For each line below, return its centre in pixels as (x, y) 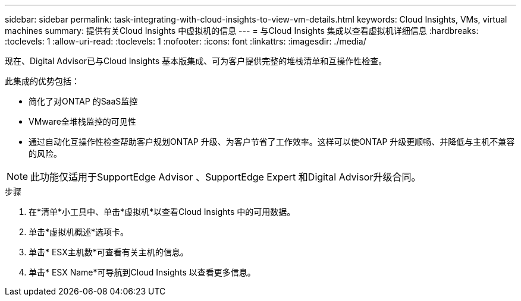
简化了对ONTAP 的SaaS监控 (83, 101)
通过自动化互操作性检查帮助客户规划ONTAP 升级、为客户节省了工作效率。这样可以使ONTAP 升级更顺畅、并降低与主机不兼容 (272, 142)
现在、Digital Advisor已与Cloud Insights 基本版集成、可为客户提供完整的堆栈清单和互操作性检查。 (196, 61)
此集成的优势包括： (42, 81)
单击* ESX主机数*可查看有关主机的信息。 (109, 252)
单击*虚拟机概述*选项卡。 (79, 232)
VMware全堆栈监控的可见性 (82, 121)
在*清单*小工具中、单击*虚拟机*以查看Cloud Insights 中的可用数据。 (162, 212)
